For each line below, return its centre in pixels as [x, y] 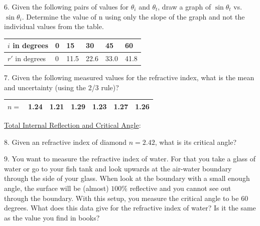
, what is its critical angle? [196, 142]
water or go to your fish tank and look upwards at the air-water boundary [118, 168]
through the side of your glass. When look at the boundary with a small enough [127, 178]
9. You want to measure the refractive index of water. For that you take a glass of [130, 159]
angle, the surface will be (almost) [56, 188]
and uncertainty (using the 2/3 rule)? [61, 87]
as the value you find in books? [52, 217]
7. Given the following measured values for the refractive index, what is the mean [129, 77]
